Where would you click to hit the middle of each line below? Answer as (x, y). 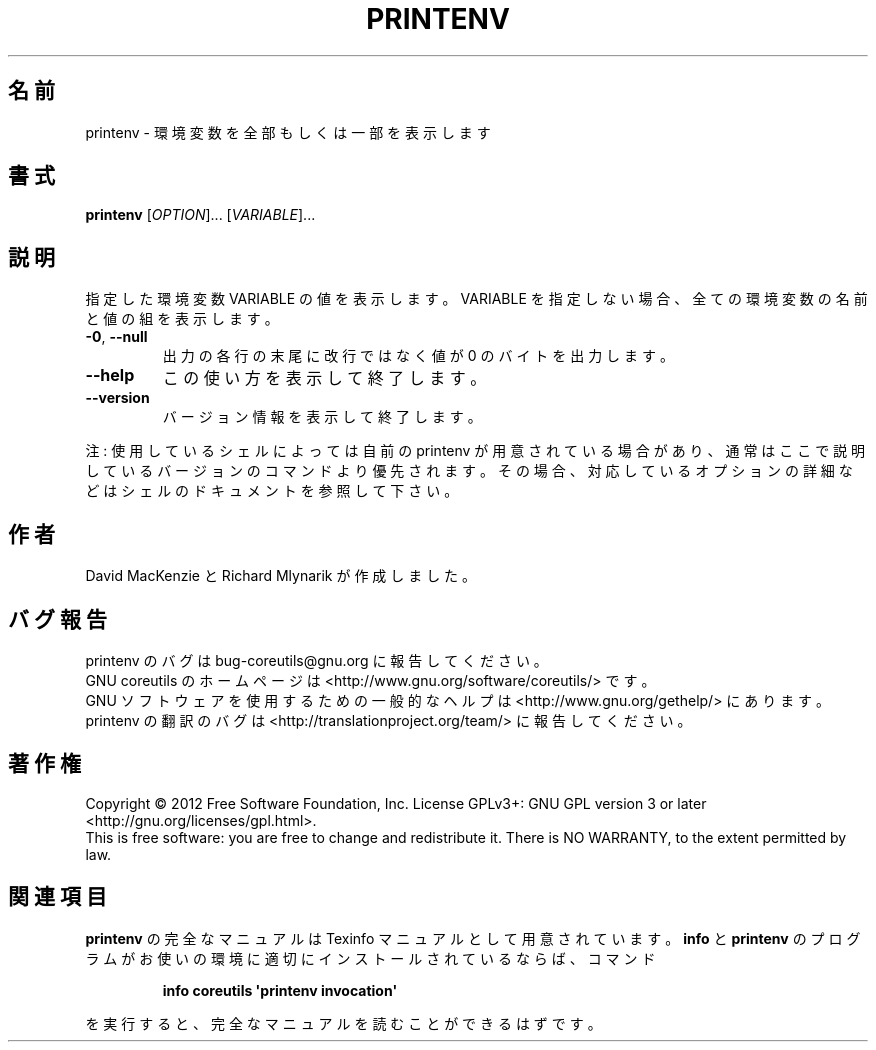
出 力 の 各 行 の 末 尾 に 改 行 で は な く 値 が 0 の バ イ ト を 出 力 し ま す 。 (418, 356)
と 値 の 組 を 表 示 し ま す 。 (182, 319)
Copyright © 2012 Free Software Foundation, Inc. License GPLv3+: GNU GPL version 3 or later (396, 803)
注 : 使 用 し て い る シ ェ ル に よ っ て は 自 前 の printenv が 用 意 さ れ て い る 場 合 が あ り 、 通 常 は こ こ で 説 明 (475, 451)
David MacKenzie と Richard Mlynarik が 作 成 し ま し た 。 (281, 576)
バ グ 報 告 (57, 619)
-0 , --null (116, 337)
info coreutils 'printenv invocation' (280, 990)
